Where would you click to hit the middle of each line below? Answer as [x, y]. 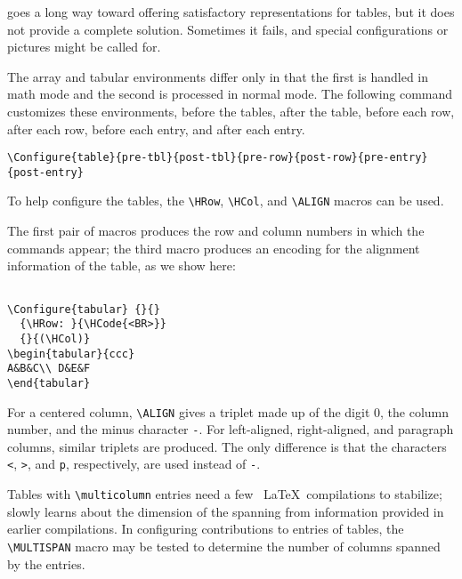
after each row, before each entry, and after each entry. [156, 129]
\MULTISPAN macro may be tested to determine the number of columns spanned [224, 546]
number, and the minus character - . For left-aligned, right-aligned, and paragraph [231, 429]
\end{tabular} [49, 383]
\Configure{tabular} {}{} [84, 309]
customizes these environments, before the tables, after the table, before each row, [231, 111]
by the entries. [46, 563]
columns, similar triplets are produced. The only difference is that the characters [227, 446]
